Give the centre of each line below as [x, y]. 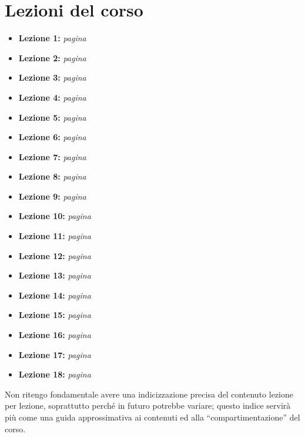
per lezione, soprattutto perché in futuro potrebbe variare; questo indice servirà [148, 405]
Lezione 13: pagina [55, 275]
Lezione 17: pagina [55, 354]
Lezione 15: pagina [55, 315]
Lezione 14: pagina [55, 295]
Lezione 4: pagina [52, 97]
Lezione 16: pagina [55, 335]
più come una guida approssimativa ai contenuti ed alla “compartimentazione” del [152, 417]
